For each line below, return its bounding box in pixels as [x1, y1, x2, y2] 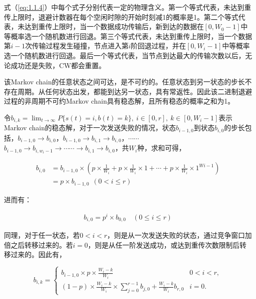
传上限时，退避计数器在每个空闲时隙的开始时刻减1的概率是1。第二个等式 [4, 11, 238, 22]
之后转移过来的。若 [10, 239, 73, 250]
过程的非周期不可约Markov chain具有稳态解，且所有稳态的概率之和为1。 [4, 96, 235, 106]
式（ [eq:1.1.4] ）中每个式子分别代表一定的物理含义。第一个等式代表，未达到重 [4, 2, 252, 12]
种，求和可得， [137, 143, 186, 153]
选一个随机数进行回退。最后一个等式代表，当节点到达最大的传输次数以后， [4, 50, 245, 60]
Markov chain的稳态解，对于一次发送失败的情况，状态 [4, 122, 176, 133]
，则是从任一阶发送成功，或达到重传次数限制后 [88, 239, 240, 250]
